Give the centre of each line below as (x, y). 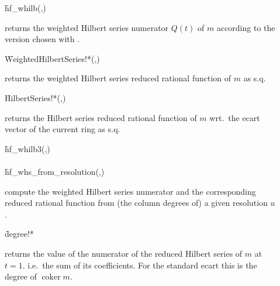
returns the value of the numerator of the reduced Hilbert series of (124, 253)
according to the (246, 27)
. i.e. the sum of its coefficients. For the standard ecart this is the (140, 265)
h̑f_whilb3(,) (27, 148)
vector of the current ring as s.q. (63, 129)
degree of (21, 276)
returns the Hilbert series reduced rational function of (101, 117)
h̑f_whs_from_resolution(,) (55, 171)
